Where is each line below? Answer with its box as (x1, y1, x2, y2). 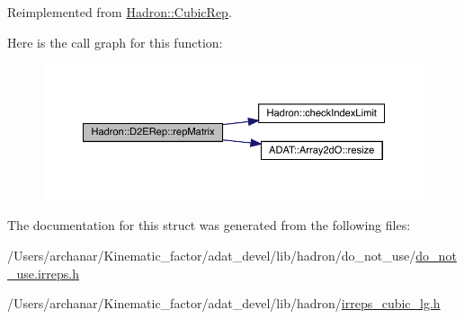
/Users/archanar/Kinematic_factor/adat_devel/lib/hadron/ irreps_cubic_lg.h (7, 294, 441, 313)
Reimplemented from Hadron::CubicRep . (7, 3, 232, 21)
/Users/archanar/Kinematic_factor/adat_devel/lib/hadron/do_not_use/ (7, 246, 416, 265)
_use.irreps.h (7, 263, 79, 282)
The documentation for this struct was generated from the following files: (7, 216, 411, 235)
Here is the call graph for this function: (7, 32, 223, 51)
